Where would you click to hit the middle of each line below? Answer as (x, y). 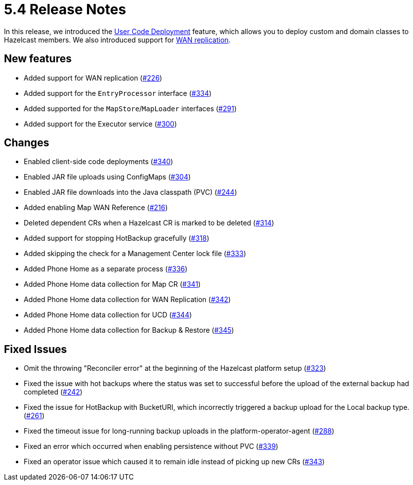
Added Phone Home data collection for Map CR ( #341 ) (112, 284)
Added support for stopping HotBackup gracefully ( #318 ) (117, 238)
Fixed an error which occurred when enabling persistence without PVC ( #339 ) (151, 446)
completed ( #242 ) (53, 392)
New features (38, 59)
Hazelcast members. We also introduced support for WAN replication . (117, 40)
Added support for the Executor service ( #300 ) (101, 124)
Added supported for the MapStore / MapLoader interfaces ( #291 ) (130, 108)
